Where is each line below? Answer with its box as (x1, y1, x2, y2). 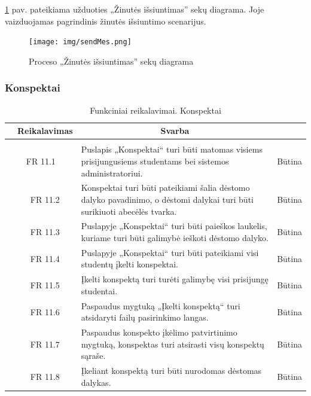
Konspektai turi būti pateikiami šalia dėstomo (81, 181, 250, 194)
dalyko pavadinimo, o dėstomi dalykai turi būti (81, 193, 254, 205)
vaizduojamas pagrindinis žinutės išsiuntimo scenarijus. (5, 14, 206, 27)
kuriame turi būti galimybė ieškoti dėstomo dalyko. (81, 231, 269, 243)
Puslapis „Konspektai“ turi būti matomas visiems (81, 143, 263, 156)
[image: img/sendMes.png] (29, 38, 132, 47)
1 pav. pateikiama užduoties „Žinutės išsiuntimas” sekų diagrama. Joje (5, 3, 264, 15)
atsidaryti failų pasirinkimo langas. (81, 311, 209, 324)
